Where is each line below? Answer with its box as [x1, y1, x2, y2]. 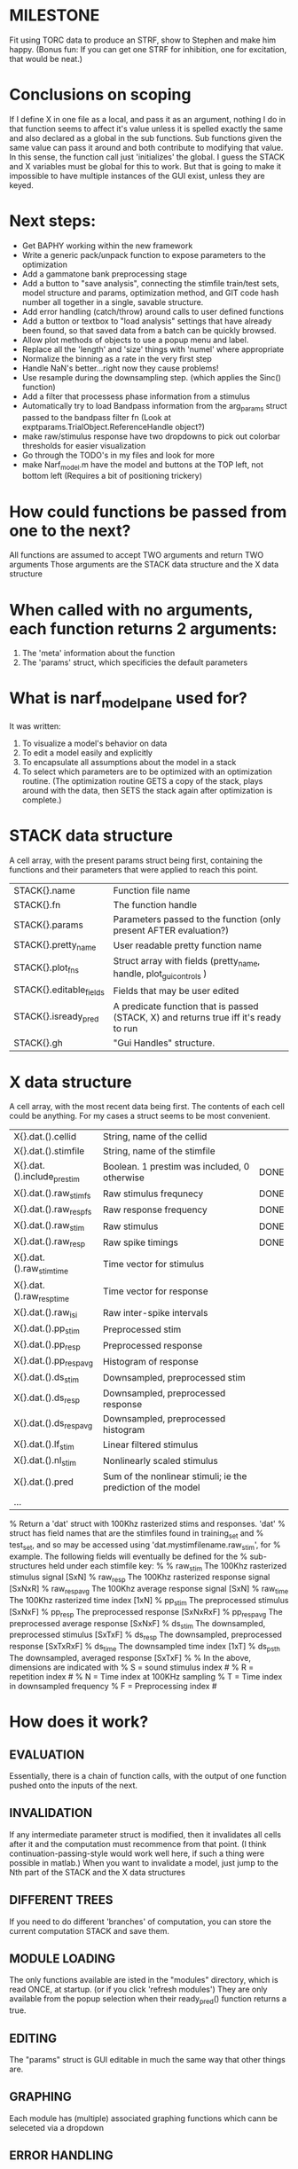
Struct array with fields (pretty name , [113, 954, 261, 969]
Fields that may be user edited [113, 984, 239, 997]
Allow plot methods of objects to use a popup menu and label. [21, 334, 249, 345]
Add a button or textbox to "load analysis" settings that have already [21, 316, 272, 326]
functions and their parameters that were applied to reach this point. [9, 864, 259, 874]
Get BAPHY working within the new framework [21, 240, 193, 251]
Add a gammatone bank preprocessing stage [21, 268, 188, 279]
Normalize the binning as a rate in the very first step [21, 353, 212, 364]
